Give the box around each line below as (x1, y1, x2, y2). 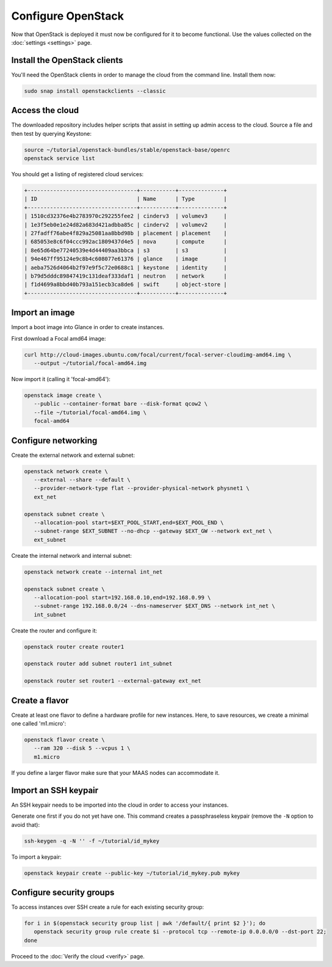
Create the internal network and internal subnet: (11, 552, 132, 559)
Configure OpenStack (11, 9, 125, 23)
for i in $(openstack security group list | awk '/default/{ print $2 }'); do (24, 919, 265, 927)
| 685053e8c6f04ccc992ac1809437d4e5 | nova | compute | (24, 239, 227, 245)
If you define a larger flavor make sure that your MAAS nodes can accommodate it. (11, 769, 220, 776)
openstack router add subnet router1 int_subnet (24, 661, 173, 667)
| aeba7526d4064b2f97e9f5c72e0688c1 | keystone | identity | (24, 264, 227, 271)
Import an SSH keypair (11, 785, 99, 795)
